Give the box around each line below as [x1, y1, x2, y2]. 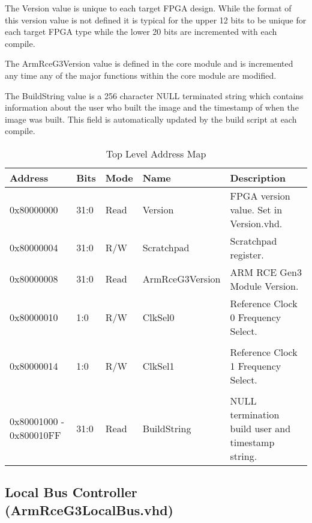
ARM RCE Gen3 [230, 265, 302, 279]
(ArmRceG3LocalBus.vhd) [5, 500, 173, 519]
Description [230, 170, 286, 185]
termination [230, 407, 280, 421]
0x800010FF [10, 428, 61, 442]
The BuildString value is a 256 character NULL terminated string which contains [5, 89, 304, 102]
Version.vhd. [230, 216, 283, 230]
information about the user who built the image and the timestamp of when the [5, 101, 299, 114]
